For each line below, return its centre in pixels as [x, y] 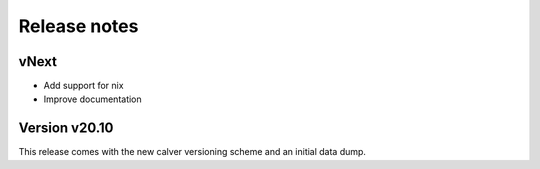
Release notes [78, 26]
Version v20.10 [66, 128]
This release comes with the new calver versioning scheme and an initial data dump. [192, 152]
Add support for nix [83, 86]
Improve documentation [92, 99]
